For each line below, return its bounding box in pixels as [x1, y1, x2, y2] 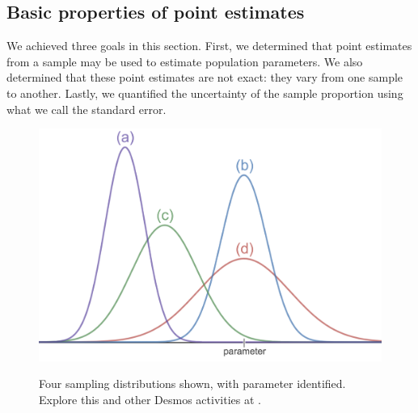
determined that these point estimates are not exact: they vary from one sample [6, 69, 403, 86]
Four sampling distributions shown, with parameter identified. [39, 375, 346, 392]
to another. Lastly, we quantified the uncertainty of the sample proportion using [6, 84, 403, 101]
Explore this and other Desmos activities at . [39, 390, 261, 407]
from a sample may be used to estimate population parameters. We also [6, 53, 363, 70]
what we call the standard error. [6, 100, 167, 117]
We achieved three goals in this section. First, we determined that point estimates [6, 37, 412, 54]
